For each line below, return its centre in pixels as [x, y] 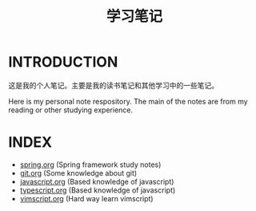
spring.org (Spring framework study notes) [90, 164]
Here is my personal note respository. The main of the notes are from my [128, 101]
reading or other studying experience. [71, 110]
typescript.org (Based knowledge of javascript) [98, 190]
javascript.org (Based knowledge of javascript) [97, 181]
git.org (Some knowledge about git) [78, 172]
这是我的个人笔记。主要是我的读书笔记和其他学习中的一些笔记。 [113, 85]
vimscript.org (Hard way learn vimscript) [86, 198]
